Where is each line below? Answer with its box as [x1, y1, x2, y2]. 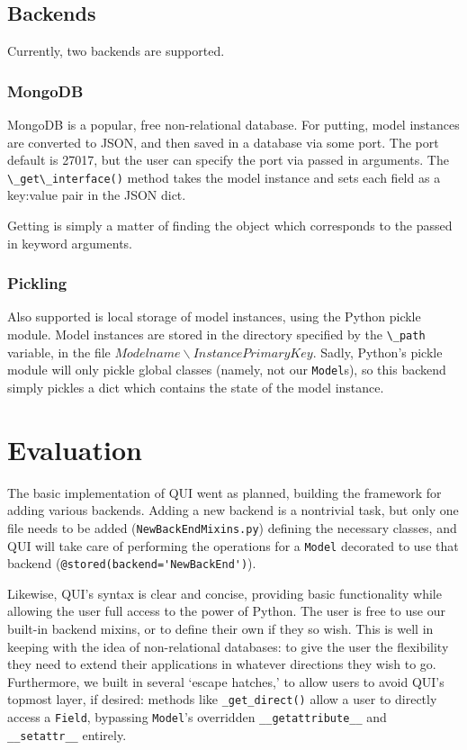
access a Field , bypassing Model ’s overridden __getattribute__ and [7, 708, 387, 727]
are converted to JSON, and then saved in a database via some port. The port [7, 132, 439, 151]
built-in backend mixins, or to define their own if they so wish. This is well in [7, 619, 434, 638]
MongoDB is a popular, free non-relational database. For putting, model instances [7, 115, 460, 134]
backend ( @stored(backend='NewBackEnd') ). [7, 554, 256, 573]
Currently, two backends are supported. [7, 41, 225, 60]
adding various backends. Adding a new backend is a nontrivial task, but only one [7, 501, 459, 520]
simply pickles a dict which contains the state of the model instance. [7, 377, 384, 396]
